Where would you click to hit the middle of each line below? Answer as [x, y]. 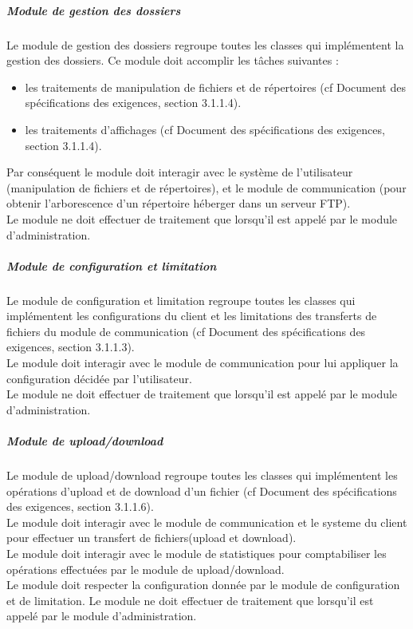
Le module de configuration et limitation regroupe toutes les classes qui [181, 300]
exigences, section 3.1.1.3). [71, 347]
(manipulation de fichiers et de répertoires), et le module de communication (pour [206, 187]
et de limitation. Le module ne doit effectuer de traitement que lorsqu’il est [190, 600]
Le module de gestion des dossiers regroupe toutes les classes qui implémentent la [205, 44]
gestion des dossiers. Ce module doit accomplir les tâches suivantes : [173, 60]
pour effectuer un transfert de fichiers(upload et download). [151, 538]
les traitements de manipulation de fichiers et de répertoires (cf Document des [215, 87]
